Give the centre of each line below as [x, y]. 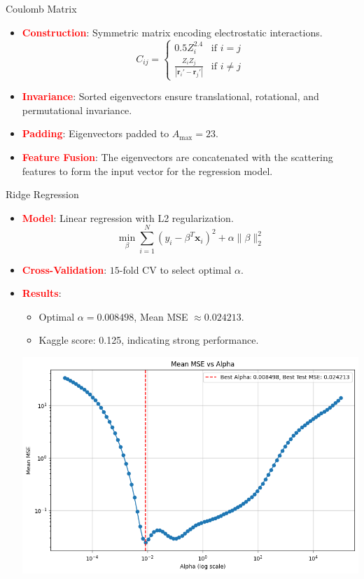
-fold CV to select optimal [175, 269]
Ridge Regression [42, 194]
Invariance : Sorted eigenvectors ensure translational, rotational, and [170, 96]
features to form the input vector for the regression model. [147, 170]
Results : [42, 293]
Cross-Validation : [64, 269]
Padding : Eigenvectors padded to [96, 133]
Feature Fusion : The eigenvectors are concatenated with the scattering [177, 157]
